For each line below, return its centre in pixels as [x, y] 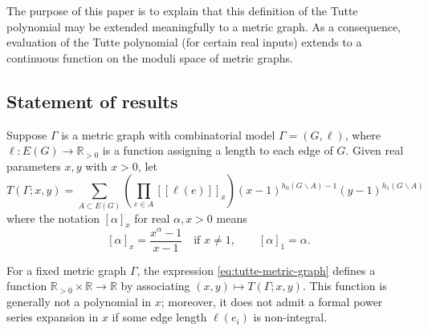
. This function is [344, 286]
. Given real [375, 150]
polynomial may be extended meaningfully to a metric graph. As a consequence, [204, 26]
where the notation [53, 218]
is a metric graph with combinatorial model [168, 134]
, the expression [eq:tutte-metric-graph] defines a [256, 270]
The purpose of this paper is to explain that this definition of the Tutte [182, 10]
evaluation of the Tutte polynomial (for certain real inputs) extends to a [184, 42]
